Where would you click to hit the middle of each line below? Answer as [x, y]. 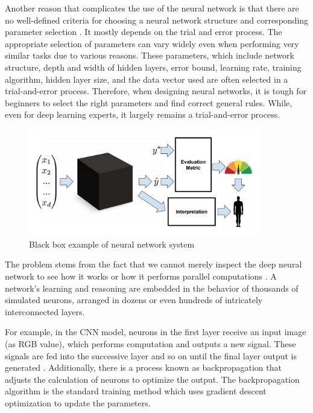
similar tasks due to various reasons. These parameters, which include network [150, 55]
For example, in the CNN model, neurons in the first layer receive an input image [156, 332]
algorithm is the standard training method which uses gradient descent [136, 391]
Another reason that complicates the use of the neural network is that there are [152, 8]
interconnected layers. [45, 311]
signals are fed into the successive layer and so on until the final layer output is [151, 355]
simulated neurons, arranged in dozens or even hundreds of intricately [134, 300]
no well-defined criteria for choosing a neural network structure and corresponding [157, 20]
